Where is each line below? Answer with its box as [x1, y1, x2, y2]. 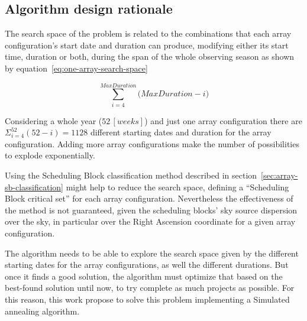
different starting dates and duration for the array [90, 126, 272, 138]
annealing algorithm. [5, 304, 80, 317]
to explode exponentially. [5, 149, 95, 161]
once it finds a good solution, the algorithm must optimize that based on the [5, 270, 283, 282]
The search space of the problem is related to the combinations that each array [5, 27, 292, 40]
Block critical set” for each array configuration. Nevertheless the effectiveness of [5, 192, 293, 205]
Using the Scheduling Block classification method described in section [5, 169, 257, 181]
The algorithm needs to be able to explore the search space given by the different [5, 247, 299, 259]
